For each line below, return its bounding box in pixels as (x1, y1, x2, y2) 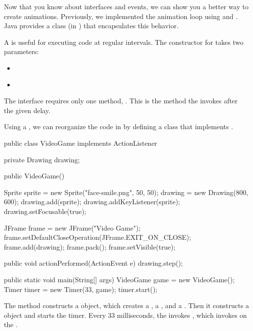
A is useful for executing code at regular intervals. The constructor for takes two (4, 37, 244, 47)
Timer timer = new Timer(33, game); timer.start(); (4, 284, 158, 294)
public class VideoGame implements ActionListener (4, 138, 157, 148)
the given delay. (4, 105, 51, 115)
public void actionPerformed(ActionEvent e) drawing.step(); (4, 258, 183, 268)
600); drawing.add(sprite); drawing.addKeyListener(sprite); (4, 196, 180, 207)
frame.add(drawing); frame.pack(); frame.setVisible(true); (4, 241, 176, 252)
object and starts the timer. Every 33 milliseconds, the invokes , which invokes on (4, 310, 247, 320)
